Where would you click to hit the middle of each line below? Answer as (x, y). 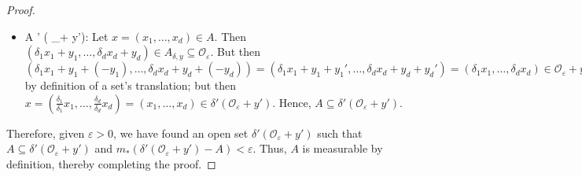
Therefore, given (46, 133)
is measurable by (343, 148)
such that (340, 133)
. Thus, (270, 148)
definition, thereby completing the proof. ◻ (111, 163)
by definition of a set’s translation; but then (131, 85)
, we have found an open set (181, 133)
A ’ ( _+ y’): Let (66, 36)
